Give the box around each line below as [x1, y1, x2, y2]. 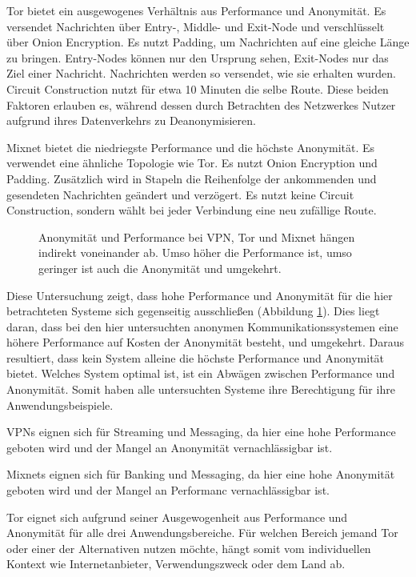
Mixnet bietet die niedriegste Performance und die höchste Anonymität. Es [6, 138, 375, 155]
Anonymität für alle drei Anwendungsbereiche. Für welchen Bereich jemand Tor [6, 524, 398, 541]
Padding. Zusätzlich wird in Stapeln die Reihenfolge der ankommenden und [6, 170, 377, 186]
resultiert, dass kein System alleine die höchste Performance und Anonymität [6, 349, 385, 366]
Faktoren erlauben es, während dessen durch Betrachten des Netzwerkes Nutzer [6, 96, 396, 113]
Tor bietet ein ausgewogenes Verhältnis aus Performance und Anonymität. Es [6, 2, 386, 18]
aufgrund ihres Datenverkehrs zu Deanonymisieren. [6, 112, 256, 129]
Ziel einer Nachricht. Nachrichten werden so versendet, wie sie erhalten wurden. [6, 65, 396, 82]
